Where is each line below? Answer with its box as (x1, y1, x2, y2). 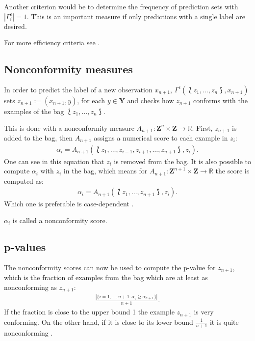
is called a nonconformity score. (12, 215, 107, 225)
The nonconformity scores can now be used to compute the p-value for (4, 262, 216, 272)
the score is (215, 166, 250, 176)
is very (194, 307, 214, 317)
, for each (77, 95, 105, 105)
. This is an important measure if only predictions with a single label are (26, 11, 245, 21)
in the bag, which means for (63, 166, 148, 176)
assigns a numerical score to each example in (94, 133, 228, 143)
